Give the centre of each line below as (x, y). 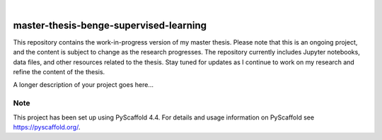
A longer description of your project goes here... (83, 85)
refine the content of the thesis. (59, 72)
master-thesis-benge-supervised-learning (110, 25)
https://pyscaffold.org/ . (47, 127)
